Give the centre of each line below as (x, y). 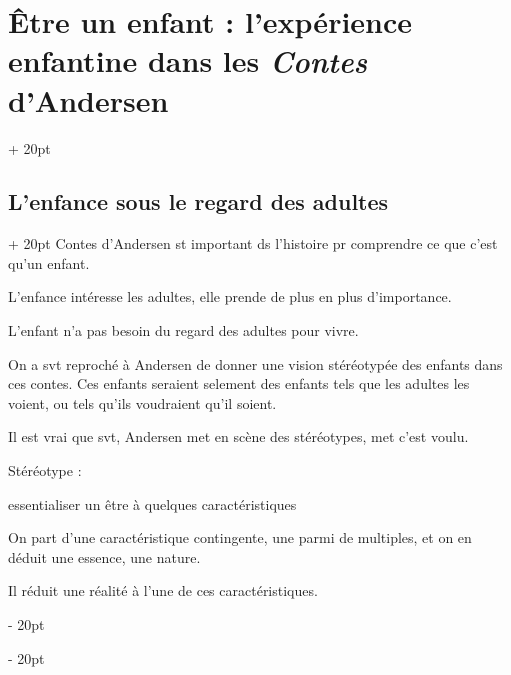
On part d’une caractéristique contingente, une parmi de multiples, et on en (240, 537)
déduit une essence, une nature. (104, 556)
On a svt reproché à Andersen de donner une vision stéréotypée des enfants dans (255, 363)
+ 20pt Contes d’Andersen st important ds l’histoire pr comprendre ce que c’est (253, 243)
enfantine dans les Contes (188, 61)
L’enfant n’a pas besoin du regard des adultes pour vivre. (183, 330)
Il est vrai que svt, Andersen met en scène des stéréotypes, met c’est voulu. (238, 436)
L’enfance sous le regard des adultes (198, 201)
